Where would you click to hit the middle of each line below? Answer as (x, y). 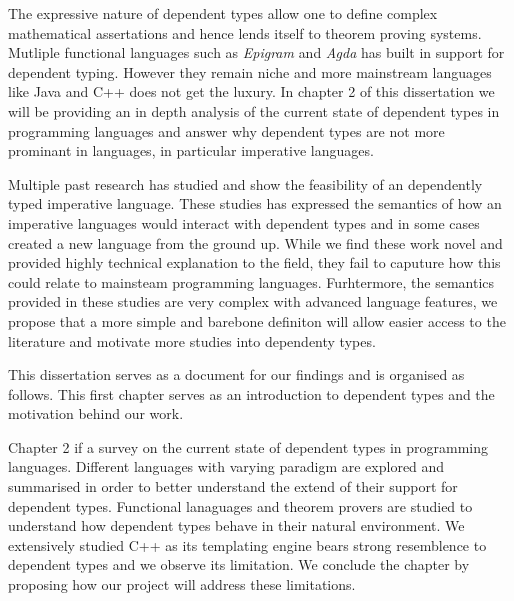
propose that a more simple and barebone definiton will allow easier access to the (257, 320)
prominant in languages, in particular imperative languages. (191, 150)
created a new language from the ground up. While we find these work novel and (255, 242)
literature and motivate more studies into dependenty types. (192, 340)
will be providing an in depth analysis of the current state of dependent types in (254, 110)
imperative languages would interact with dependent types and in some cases (244, 222)
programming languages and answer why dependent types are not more (226, 130)
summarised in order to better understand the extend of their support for (233, 486)
